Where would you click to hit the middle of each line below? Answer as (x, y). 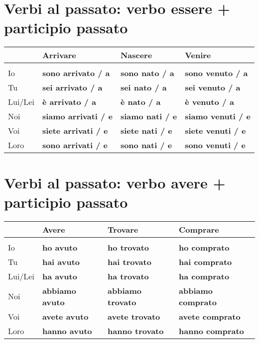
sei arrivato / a (72, 87)
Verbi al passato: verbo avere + (115, 182)
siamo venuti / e (218, 116)
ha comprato (204, 276)
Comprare (199, 229)
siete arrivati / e (75, 131)
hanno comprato (211, 331)
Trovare (123, 229)
